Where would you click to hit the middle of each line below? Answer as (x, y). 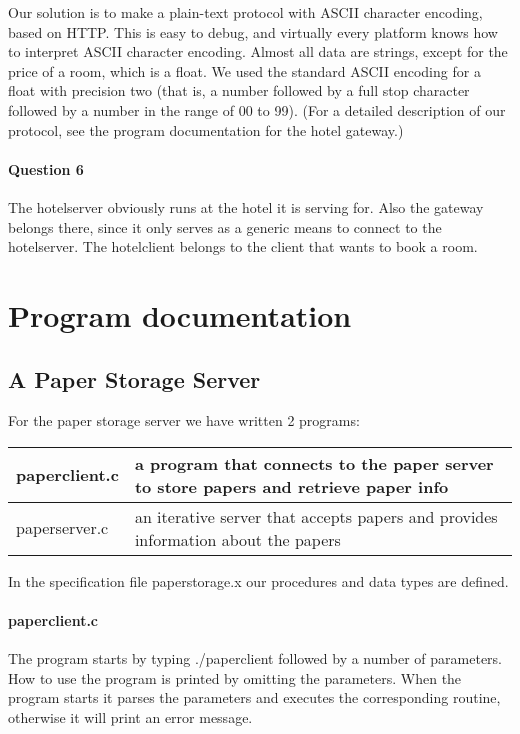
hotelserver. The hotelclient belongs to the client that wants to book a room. (243, 246)
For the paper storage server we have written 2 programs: (184, 420)
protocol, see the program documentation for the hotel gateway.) (206, 129)
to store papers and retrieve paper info (291, 486)
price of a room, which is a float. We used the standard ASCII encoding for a (244, 70)
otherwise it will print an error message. (130, 717)
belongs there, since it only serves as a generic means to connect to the (225, 226)
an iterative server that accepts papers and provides (316, 516)
